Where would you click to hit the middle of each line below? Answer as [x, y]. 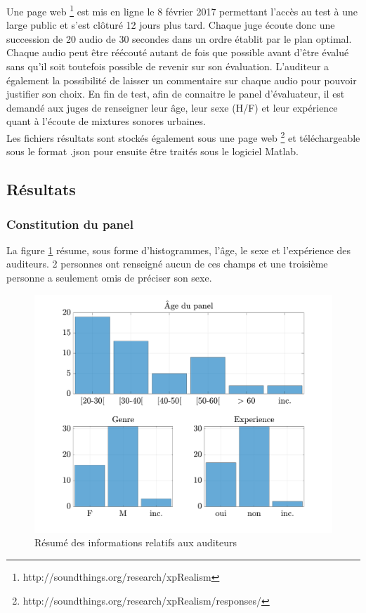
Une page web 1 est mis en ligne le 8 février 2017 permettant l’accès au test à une [182, 10]
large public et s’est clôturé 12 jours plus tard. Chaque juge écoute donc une [171, 25]
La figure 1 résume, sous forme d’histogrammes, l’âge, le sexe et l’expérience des [179, 250]
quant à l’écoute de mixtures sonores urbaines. [106, 121]
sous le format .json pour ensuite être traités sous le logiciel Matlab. [153, 151]
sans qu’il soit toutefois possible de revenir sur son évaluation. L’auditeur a [168, 66]
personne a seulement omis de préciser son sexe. [109, 278]
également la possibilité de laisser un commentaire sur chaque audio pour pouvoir [182, 80]
